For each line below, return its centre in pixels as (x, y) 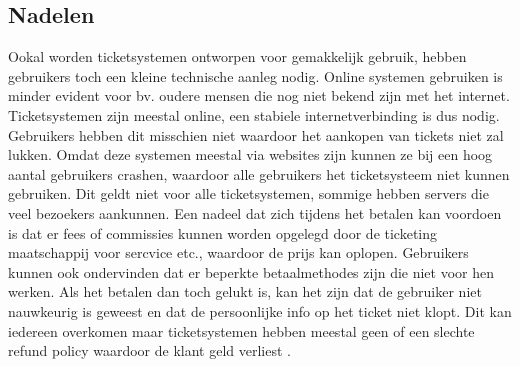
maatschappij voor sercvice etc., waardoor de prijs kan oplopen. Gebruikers (238, 252)
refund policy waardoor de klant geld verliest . (149, 350)
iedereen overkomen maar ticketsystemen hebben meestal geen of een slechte (241, 330)
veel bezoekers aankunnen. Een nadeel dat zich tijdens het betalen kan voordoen (255, 212)
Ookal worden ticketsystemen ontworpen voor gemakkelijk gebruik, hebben (237, 56)
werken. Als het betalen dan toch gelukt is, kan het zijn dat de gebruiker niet (245, 291)
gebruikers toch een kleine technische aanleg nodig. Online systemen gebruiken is (255, 75)
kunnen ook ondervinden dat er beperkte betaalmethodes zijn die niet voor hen (251, 271)
